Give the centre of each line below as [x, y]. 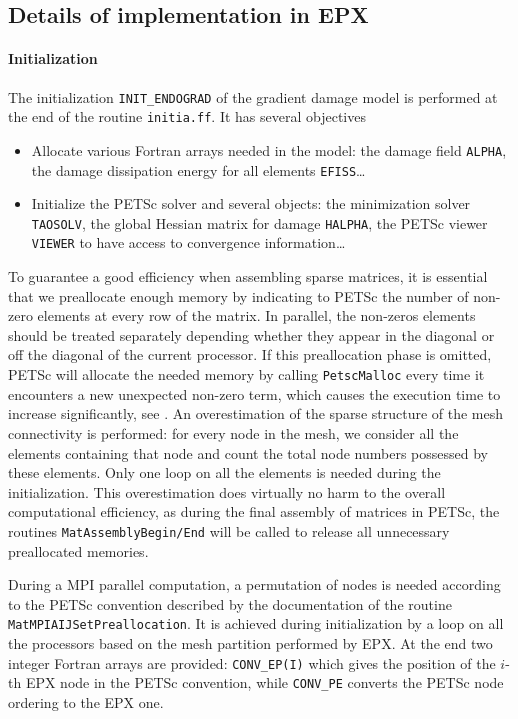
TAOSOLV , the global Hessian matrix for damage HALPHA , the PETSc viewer [259, 222]
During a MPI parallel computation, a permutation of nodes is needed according [254, 584]
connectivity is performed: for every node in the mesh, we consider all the [233, 432]
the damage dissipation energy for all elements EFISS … [198, 169]
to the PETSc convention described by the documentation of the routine [230, 603]
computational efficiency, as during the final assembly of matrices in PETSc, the [254, 511]
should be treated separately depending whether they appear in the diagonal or [251, 334]
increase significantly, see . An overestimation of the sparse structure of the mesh [256, 413]
